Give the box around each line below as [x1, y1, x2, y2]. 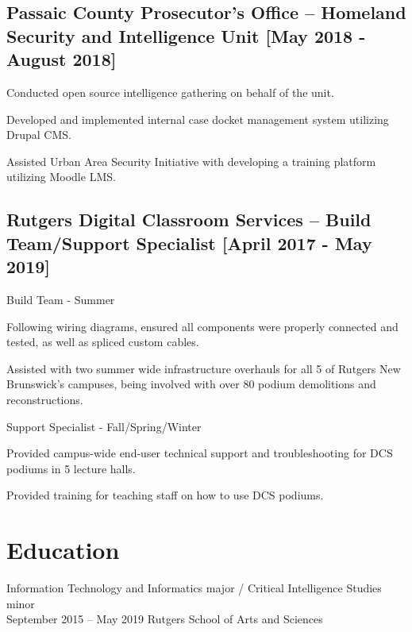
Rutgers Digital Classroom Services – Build [6, 207, 372, 232]
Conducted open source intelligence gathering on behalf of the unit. [6, 83, 334, 100]
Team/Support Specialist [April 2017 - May [6, 230, 372, 255]
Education [6, 534, 120, 566]
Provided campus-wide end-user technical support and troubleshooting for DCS [6, 445, 393, 461]
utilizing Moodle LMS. [6, 168, 116, 185]
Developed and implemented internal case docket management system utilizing [6, 110, 389, 127]
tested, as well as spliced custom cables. [6, 333, 199, 350]
